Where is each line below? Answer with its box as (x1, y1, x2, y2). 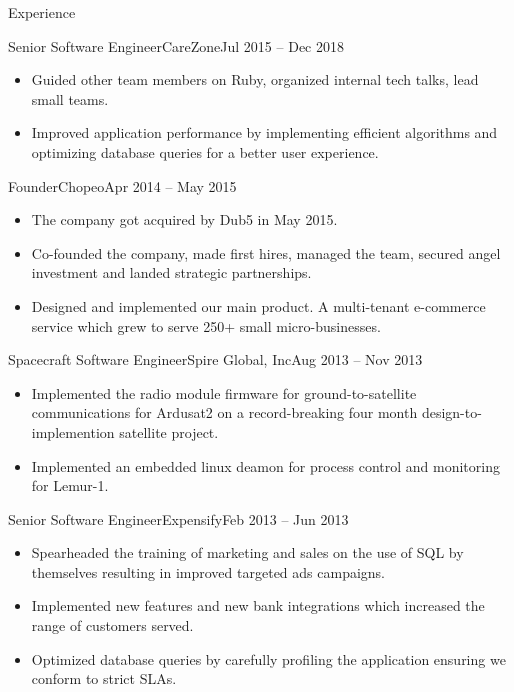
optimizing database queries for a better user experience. (31, 141, 379, 162)
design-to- (421, 402, 482, 423)
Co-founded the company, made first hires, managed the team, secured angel (31, 242, 501, 263)
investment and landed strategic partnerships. (31, 262, 312, 283)
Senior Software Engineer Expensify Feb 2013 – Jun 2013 (8, 508, 349, 529)
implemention (31, 421, 115, 442)
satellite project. (119, 421, 219, 442)
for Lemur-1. (31, 475, 109, 496)
